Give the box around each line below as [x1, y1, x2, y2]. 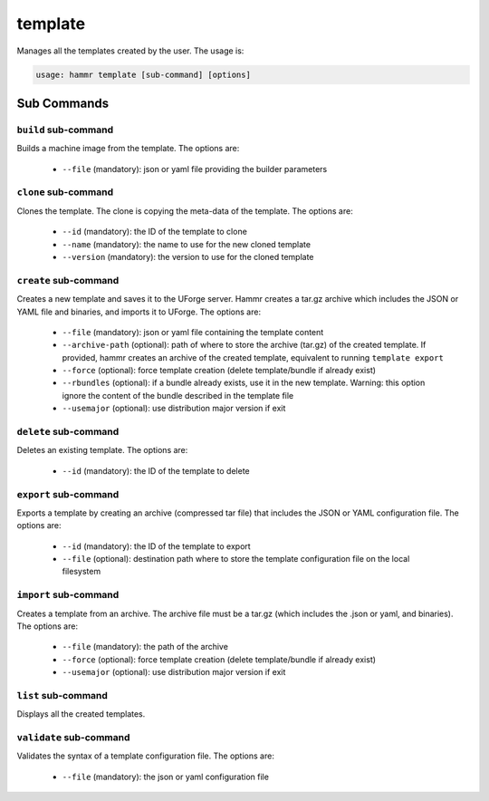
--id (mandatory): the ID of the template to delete [62, 465, 250, 476]
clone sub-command [16, 186, 113, 198]
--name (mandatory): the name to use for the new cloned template [62, 238, 312, 249]
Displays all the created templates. [16, 709, 146, 719]
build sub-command [16, 123, 113, 136]
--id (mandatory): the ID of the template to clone [62, 227, 248, 237]
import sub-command [16, 589, 120, 602]
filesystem [62, 566, 101, 577]
